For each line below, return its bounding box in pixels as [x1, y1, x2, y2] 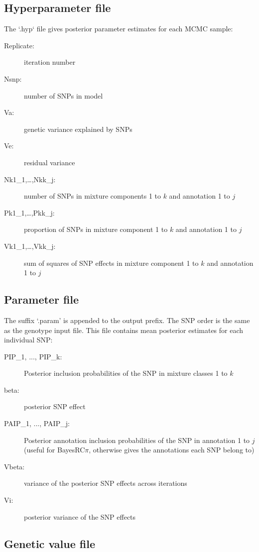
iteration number [24, 57, 76, 67]
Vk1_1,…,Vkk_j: [4, 240, 56, 251]
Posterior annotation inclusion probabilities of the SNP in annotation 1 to [24, 435, 250, 445]
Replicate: [4, 40, 34, 50]
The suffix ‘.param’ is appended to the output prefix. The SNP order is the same [4, 315, 250, 325]
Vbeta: [4, 461, 25, 471]
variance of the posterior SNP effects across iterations [24, 478, 187, 488]
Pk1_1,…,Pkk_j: [4, 207, 55, 218]
